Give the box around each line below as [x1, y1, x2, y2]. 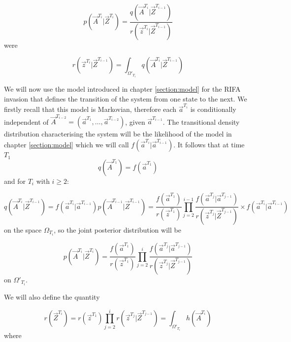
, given [125, 116, 145, 127]
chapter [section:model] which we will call [4, 139, 129, 150]
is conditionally [190, 104, 236, 114]
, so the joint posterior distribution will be [54, 225, 181, 235]
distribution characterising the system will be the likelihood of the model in [4, 129, 232, 139]
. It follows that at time [173, 139, 245, 150]
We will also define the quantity [4, 292, 100, 302]
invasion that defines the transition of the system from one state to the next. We [4, 93, 247, 103]
